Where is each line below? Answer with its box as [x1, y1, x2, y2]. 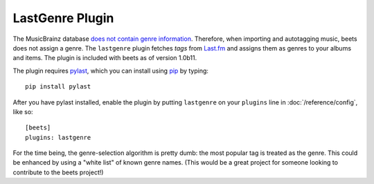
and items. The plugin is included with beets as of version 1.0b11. [12, 54, 197, 62]
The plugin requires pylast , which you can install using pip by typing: [12, 66, 209, 75]
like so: [12, 107, 34, 116]
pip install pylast [25, 83, 91, 91]
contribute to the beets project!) [12, 168, 104, 176]
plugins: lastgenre [25, 134, 91, 141]
